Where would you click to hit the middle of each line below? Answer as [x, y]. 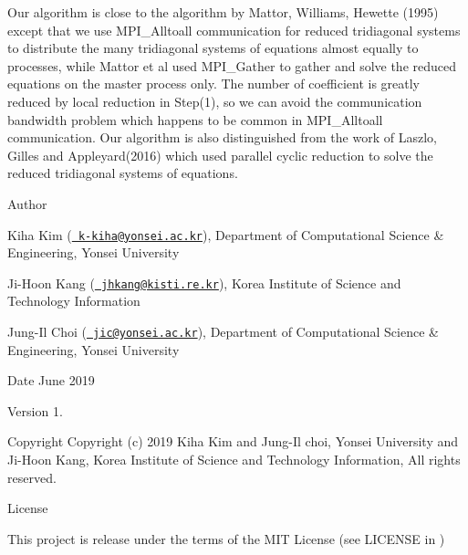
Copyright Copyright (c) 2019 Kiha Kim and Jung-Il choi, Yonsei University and [233, 441]
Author [27, 203]
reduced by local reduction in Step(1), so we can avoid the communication [215, 101]
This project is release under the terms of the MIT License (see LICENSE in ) [226, 538]
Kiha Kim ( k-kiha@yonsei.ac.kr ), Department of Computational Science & [226, 234]
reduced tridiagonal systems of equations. [123, 173]
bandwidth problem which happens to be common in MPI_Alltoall [195, 119]
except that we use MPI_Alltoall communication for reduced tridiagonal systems [234, 30]
